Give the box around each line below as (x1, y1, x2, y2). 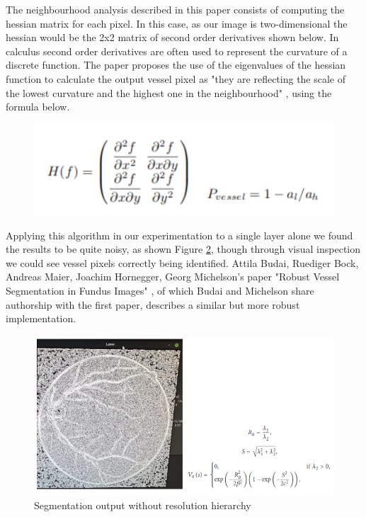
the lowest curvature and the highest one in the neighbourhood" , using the (6, 85, 332, 100)
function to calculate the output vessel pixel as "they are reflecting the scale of (6, 71, 346, 86)
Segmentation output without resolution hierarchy (34, 497, 251, 512)
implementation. (6, 311, 76, 326)
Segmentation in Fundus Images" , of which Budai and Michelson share (6, 283, 314, 297)
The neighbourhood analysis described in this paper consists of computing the (6, 2, 345, 16)
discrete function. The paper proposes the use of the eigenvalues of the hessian (6, 57, 346, 72)
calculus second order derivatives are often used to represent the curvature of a (6, 43, 348, 58)
